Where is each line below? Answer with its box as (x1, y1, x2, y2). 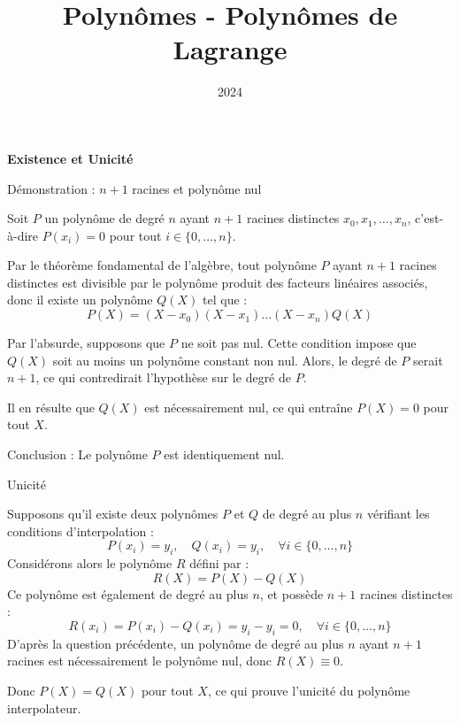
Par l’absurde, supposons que (7, 334, 165, 352)
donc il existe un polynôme (7, 290, 153, 309)
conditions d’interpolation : (7, 521, 154, 540)
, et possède (259, 584, 324, 603)
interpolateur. (7, 698, 81, 717)
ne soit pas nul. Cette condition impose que (180, 334, 417, 352)
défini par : (189, 554, 249, 573)
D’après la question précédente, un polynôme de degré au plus (7, 634, 344, 652)
